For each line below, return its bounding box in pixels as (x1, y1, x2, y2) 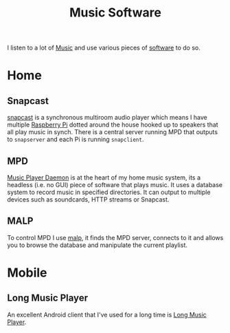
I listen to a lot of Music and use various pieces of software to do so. (7, 43, 200, 52)
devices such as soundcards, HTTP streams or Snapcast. (7, 195, 170, 204)
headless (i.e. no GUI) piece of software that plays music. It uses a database (7, 181, 223, 189)
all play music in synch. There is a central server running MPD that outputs (7, 128, 218, 136)
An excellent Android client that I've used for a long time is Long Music (7, 310, 207, 319)
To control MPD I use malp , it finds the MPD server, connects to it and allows (7, 233, 224, 241)
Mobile (7, 265, 47, 280)
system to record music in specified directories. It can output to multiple (7, 188, 211, 196)
